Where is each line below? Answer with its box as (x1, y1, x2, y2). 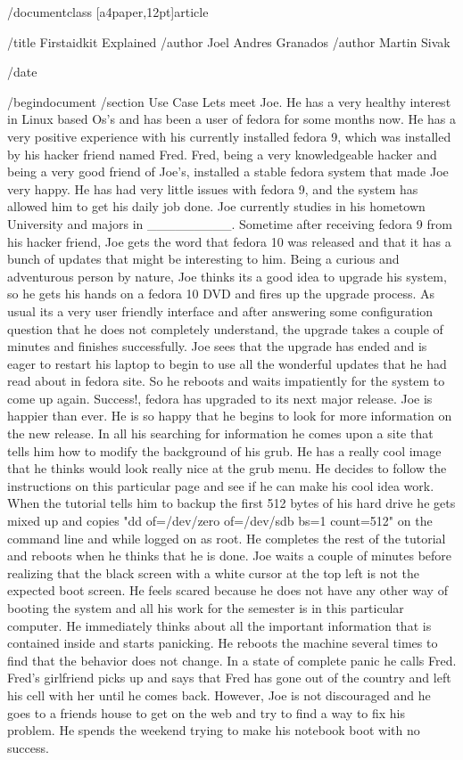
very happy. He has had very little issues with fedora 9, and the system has (7, 179, 418, 198)
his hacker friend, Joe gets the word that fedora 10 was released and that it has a (7, 232, 451, 250)
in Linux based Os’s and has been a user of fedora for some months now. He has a (7, 110, 456, 128)
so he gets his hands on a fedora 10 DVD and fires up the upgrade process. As (7, 284, 435, 303)
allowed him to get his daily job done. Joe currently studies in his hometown (7, 197, 426, 216)
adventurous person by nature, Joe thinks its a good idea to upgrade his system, (7, 266, 447, 285)
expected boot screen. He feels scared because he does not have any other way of (7, 581, 448, 600)
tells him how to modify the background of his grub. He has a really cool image (7, 441, 442, 460)
